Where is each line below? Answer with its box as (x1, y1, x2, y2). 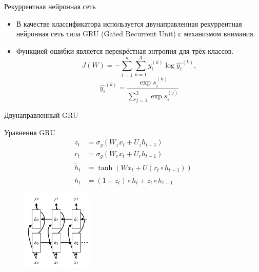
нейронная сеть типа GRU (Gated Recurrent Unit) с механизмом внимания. (16, 28, 255, 39)
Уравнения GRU (4, 127, 55, 137)
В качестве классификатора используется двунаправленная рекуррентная (16, 18, 242, 29)
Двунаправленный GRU (4, 110, 78, 120)
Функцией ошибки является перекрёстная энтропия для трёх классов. (16, 45, 234, 56)
